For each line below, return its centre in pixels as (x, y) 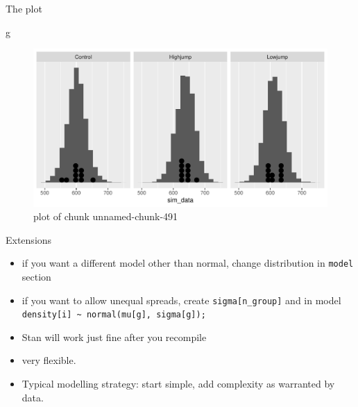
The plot (24, 8)
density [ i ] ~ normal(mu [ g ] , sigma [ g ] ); (114, 315)
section (36, 276)
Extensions (29, 239)
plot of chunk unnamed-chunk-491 (106, 216)
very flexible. (49, 360)
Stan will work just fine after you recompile (114, 337)
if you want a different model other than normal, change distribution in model (188, 263)
